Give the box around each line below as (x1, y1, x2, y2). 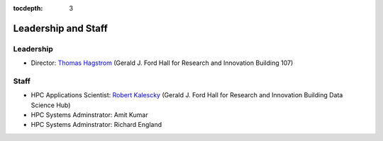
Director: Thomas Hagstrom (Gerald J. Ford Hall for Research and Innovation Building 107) (30, 59, 294, 67)
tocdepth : (13, 4, 43, 12)
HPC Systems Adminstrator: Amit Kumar (30, 111, 148, 119)
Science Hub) (30, 101, 71, 109)
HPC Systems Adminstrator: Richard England (30, 121, 162, 129)
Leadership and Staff (13, 22, 108, 35)
